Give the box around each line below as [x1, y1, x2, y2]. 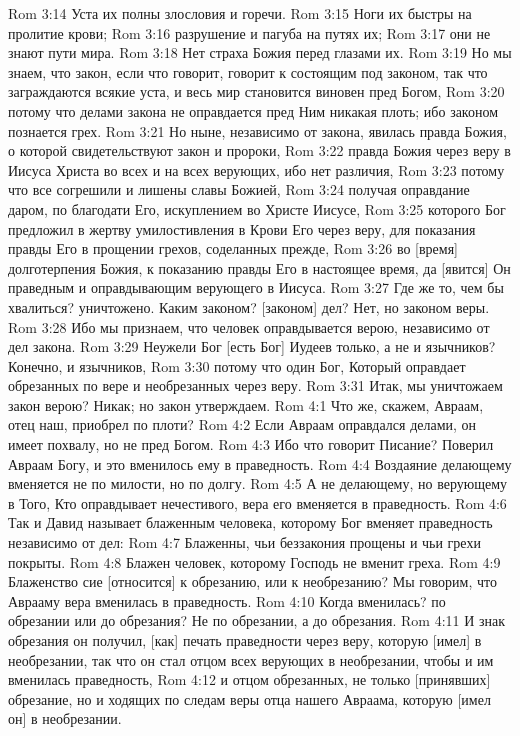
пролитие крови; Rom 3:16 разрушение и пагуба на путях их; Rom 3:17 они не [8, 22, 491, 43]
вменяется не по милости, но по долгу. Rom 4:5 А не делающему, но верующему [8, 473, 508, 494]
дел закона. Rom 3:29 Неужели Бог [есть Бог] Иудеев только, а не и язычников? [8, 336, 496, 357]
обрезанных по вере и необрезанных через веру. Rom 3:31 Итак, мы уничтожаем [8, 375, 503, 396]
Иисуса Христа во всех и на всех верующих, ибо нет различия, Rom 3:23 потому [8, 159, 505, 180]
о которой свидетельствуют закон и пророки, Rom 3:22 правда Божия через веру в [8, 140, 511, 161]
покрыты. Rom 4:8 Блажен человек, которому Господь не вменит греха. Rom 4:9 [8, 551, 501, 572]
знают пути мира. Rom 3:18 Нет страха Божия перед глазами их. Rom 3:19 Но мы [8, 42, 512, 63]
